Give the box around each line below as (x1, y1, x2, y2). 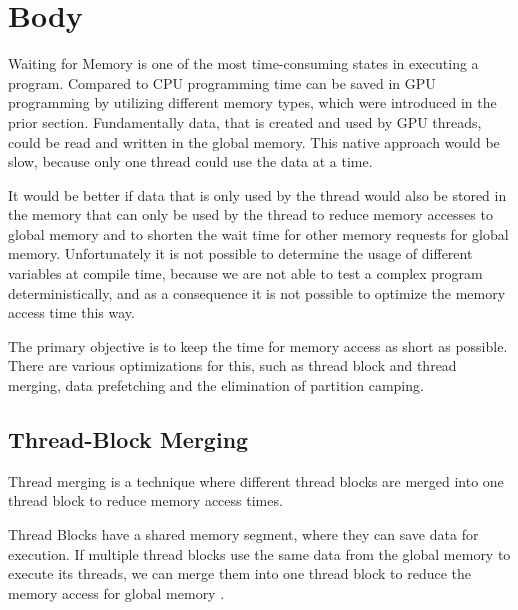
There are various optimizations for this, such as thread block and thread (8, 355, 457, 376)
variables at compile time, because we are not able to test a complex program (8, 263, 483, 284)
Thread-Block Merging (8, 424, 249, 455)
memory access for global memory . (8, 582, 225, 603)
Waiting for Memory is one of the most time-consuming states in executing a (8, 53, 479, 74)
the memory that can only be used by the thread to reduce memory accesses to (8, 204, 493, 225)
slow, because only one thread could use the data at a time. (8, 151, 373, 172)
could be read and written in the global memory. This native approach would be (8, 131, 500, 152)
